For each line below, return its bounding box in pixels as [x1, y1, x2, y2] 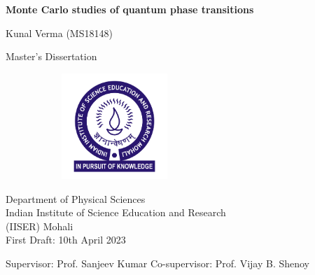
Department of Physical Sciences [6, 191, 146, 206]
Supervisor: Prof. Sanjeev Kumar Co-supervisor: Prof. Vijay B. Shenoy [6, 255, 309, 270]
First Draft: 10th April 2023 [6, 232, 126, 247]
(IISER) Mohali [6, 218, 73, 233]
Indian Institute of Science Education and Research [6, 205, 226, 220]
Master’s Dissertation [6, 49, 97, 64]
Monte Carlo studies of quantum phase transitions [6, 2, 254, 16]
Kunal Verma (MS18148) [6, 25, 113, 40]
